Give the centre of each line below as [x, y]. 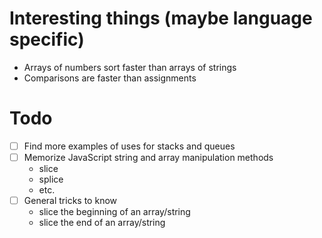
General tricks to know [70, 200]
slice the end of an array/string [102, 223]
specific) [47, 39]
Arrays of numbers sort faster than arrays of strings [130, 67]
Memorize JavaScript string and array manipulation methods [148, 157]
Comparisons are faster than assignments [110, 78]
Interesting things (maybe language [161, 18]
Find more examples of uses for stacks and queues [129, 146]
